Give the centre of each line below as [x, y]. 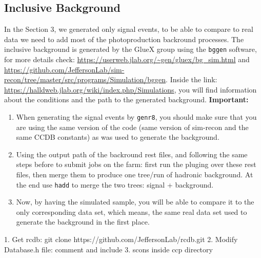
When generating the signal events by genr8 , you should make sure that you [136, 117]
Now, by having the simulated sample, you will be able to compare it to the [135, 202]
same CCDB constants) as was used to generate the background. [118, 137]
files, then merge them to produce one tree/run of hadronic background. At [135, 174]
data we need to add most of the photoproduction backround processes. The [124, 39]
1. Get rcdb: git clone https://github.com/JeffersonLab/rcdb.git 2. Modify [121, 239]
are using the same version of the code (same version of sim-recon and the [132, 127]
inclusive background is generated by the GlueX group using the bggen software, [130, 49]
